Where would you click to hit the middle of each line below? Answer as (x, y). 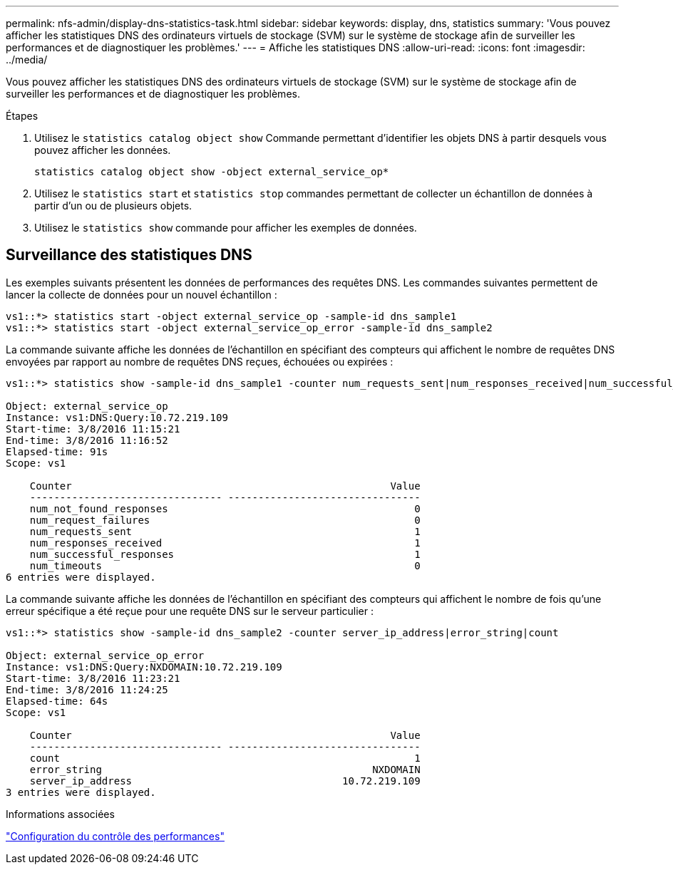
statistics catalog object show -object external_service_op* (212, 172)
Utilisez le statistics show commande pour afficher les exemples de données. (226, 228)
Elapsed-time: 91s (57, 451)
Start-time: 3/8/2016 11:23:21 (93, 678)
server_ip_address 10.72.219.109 (225, 781)
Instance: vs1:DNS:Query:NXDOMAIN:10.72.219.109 (144, 667)
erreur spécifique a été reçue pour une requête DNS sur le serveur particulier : (190, 611)
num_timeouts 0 (225, 565)
